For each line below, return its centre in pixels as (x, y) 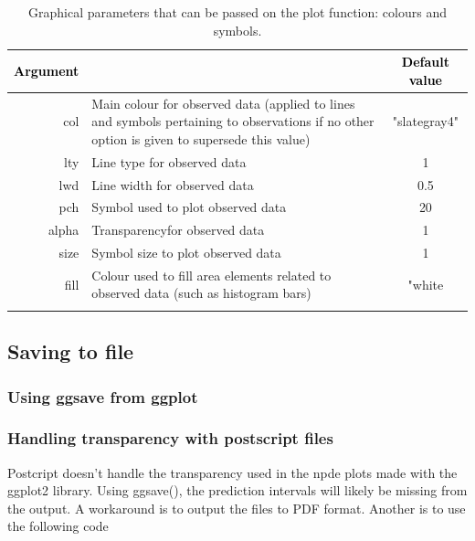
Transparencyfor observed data (178, 230)
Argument (47, 70)
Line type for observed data (169, 161)
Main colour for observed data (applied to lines (223, 103)
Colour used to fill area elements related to (211, 275)
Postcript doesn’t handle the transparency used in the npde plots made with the (232, 472)
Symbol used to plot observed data (189, 207)
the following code (58, 526)
